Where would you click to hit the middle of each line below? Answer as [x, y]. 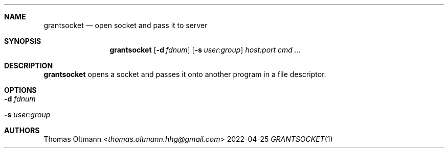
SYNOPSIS [23, 41]
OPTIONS [20, 90]
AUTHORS [22, 130]
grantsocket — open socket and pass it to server [126, 25]
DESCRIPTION [29, 66]
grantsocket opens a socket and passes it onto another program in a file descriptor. [185, 74]
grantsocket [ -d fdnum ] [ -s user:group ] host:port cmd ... [205, 50]
